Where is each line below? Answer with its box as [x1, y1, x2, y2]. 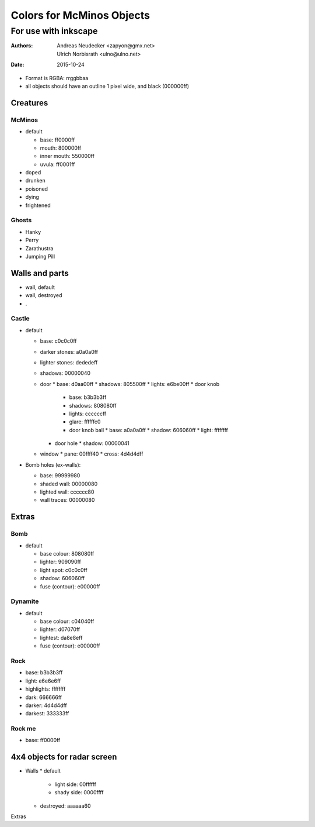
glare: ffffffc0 [69, 418, 101, 425]
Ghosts [10, 216, 32, 225]
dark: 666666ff [25, 694, 62, 701]
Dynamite [10, 597, 39, 605]
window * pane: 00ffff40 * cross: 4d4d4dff [40, 450, 143, 457]
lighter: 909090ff [40, 559, 81, 566]
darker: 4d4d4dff [25, 702, 67, 709]
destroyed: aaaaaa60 [40, 802, 91, 809]
